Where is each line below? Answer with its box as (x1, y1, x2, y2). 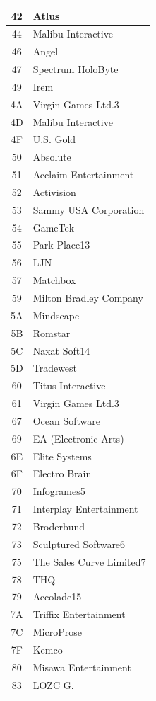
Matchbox (32, 273, 76, 287)
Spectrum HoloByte (32, 62, 119, 76)
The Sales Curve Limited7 (32, 554, 146, 569)
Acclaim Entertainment (32, 167, 134, 182)
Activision (32, 184, 76, 199)
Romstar (32, 325, 71, 340)
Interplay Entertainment (32, 501, 138, 516)
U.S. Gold (32, 132, 76, 147)
